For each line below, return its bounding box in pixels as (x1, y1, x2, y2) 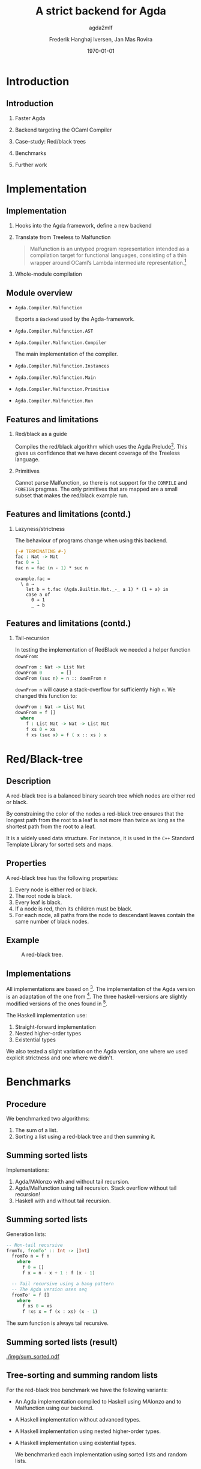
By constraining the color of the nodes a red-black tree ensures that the (6, 810, 184, 817)
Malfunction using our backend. (14, 1404, 94, 1411)
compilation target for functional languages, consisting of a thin (29, 251, 187, 259)
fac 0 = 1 (14, 560, 40, 566)
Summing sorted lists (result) (6, 1337, 118, 1347)
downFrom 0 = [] (14, 670, 72, 676)
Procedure (6, 1099, 47, 1109)
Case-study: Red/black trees (14, 138, 86, 145)
